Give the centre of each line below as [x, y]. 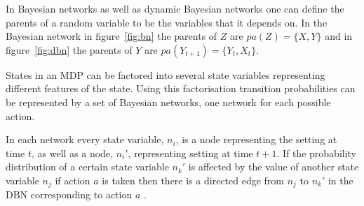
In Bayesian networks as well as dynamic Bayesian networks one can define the [175, 8]
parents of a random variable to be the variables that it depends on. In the [167, 22]
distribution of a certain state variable [87, 167]
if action [73, 180]
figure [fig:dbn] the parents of [69, 49]
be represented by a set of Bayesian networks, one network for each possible [168, 102]
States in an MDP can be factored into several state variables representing [166, 74]
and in [339, 36]
